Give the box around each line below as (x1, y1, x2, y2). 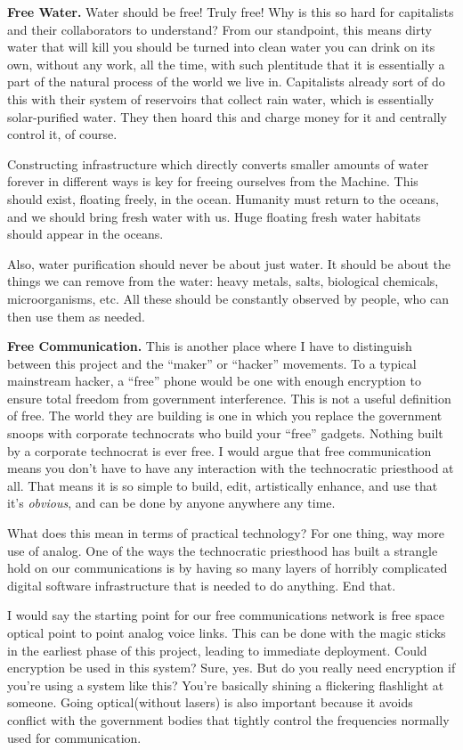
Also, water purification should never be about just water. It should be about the (7, 254, 451, 273)
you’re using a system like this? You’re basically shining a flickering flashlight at (7, 675, 444, 694)
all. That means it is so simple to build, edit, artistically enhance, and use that (7, 476, 438, 494)
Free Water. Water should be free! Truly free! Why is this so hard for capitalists (7, 3, 454, 20)
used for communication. (7, 728, 142, 746)
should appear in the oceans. (7, 224, 164, 243)
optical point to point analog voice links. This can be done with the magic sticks (7, 624, 446, 641)
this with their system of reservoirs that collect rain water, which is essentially (7, 89, 435, 108)
